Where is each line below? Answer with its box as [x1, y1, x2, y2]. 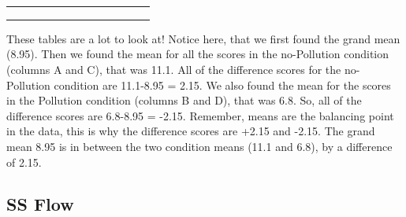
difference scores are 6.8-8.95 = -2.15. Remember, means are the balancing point [6, 107, 394, 123]
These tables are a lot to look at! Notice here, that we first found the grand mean [6, 30, 400, 46]
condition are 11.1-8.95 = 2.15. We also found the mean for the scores [54, 76, 391, 93]
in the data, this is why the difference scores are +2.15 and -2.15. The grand [6, 123, 375, 139]
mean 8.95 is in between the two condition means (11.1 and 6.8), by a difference [6, 138, 393, 154]
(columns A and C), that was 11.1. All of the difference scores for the [6, 61, 341, 77]
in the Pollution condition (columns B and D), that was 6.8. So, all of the [6, 92, 362, 108]
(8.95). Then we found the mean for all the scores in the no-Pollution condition [6, 46, 389, 62]
